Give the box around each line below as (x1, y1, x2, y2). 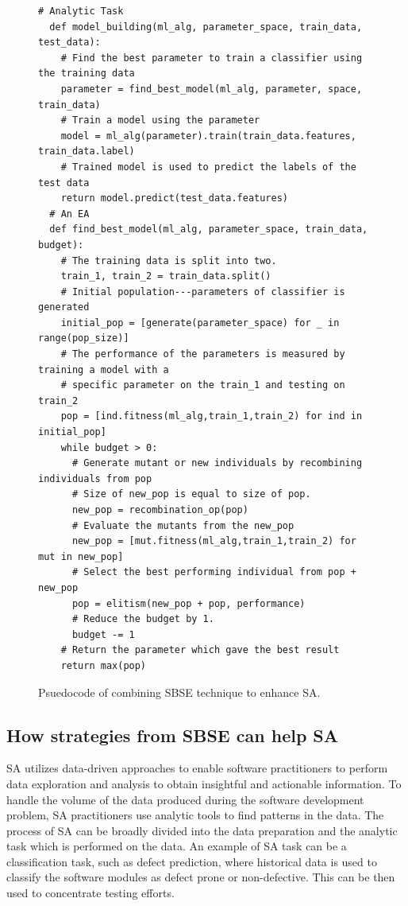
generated (38, 301, 90, 313)
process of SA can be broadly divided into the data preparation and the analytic (6, 822, 398, 838)
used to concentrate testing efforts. (6, 885, 175, 901)
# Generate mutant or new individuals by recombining (71, 457, 363, 469)
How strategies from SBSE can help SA (6, 722, 339, 747)
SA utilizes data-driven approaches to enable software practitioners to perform (6, 760, 388, 776)
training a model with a (38, 364, 169, 375)
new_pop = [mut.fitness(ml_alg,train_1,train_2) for (71, 535, 356, 547)
